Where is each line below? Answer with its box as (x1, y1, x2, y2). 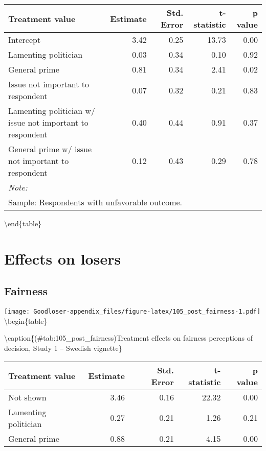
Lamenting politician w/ (8, 105, 96, 116)
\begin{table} (4, 315, 48, 326)
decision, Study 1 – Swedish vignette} (4, 343, 122, 353)
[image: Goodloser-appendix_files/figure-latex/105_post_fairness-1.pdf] (4, 308, 261, 316)
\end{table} (4, 218, 42, 228)
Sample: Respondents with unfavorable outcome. (8, 196, 183, 208)
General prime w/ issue (8, 143, 92, 155)
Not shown (8, 391, 47, 403)
